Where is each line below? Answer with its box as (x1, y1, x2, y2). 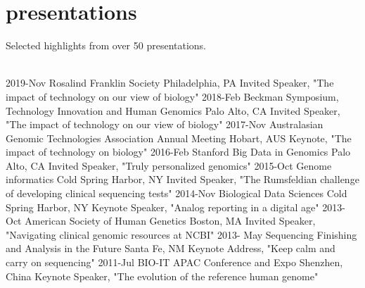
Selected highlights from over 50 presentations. (6, 38, 207, 53)
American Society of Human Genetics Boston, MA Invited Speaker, (25, 213, 316, 228)
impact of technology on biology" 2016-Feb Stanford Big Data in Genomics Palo (6, 144, 351, 159)
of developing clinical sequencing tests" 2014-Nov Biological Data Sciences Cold (6, 186, 347, 201)
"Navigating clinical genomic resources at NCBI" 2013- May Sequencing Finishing (6, 227, 357, 242)
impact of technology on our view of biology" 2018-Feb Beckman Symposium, (6, 89, 339, 104)
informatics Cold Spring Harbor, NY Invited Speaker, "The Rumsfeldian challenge (6, 172, 359, 187)
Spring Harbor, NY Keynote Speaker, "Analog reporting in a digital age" (6, 199, 319, 214)
